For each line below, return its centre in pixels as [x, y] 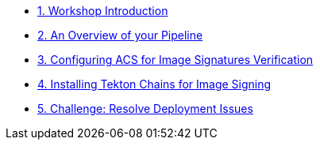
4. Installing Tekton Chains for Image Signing [154, 84]
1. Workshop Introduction [103, 11]
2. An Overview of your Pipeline [120, 35]
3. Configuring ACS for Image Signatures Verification [175, 60]
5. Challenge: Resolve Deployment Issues [145, 109]
